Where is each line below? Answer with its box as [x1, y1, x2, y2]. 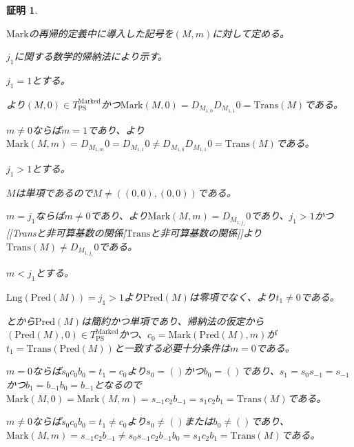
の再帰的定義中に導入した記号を [28, 26, 174, 40]
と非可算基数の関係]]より [150, 225, 262, 239]
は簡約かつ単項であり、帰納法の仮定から [81, 313, 264, 328]
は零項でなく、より [189, 289, 276, 304]
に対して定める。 [212, 26, 289, 40]
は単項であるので [15, 185, 93, 199]
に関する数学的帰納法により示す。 [14, 49, 167, 63]
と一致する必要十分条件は [114, 340, 230, 355]
